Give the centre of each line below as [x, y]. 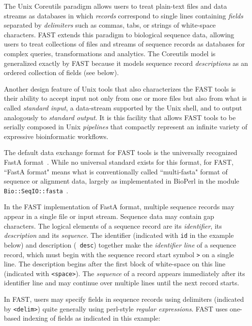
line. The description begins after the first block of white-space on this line [115, 264]
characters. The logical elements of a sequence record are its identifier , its [113, 225]
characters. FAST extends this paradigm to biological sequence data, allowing [119, 34]
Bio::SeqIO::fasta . [36, 190]
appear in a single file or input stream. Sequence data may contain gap [109, 216]
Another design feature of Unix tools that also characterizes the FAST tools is [120, 88]
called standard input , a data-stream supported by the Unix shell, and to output [123, 107]
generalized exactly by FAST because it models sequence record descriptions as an [126, 63]
